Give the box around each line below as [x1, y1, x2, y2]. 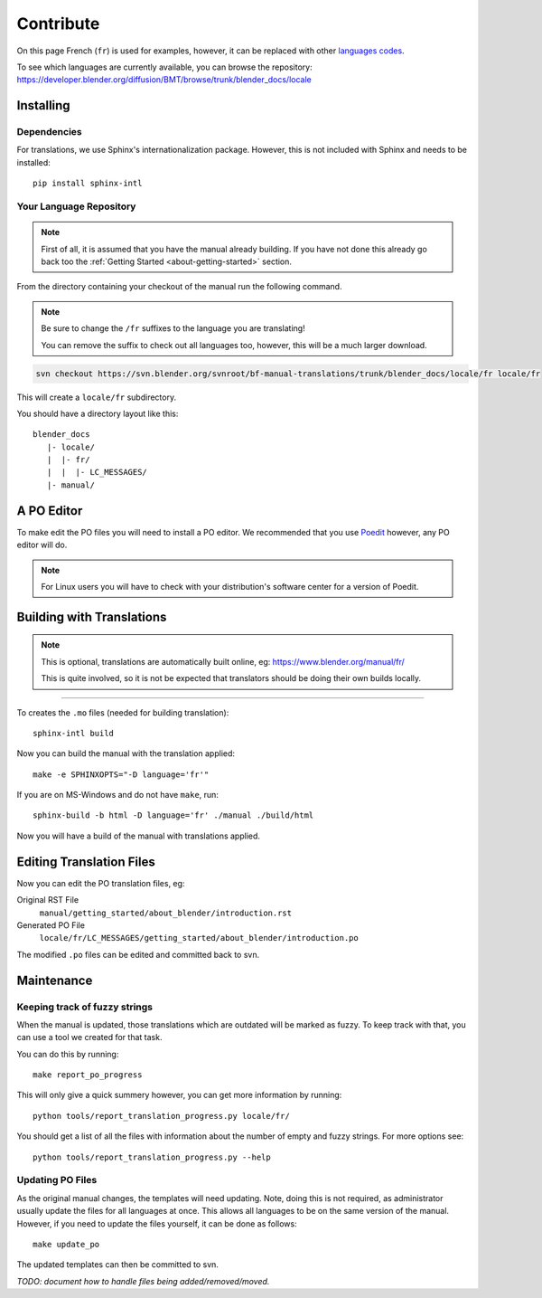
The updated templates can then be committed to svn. [16, 1259, 219, 1270]
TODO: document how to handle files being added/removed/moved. [16, 1275, 270, 1286]
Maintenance [16, 972, 93, 988]
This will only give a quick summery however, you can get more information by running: [16, 1090, 342, 1101]
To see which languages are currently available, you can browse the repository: [16, 62, 313, 72]
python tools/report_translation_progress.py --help [33, 1151, 271, 1162]
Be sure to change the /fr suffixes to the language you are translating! [41, 323, 306, 334]
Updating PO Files [16, 1174, 98, 1187]
